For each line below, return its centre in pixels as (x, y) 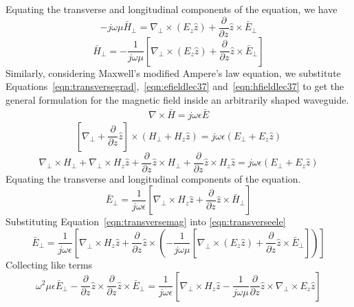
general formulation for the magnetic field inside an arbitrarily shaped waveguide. (177, 99)
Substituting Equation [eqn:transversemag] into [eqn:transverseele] (146, 221)
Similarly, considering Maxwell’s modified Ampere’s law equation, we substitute (173, 72)
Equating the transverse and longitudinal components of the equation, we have (172, 9)
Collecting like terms (49, 264)
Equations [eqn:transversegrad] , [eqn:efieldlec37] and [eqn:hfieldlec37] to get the (175, 86)
